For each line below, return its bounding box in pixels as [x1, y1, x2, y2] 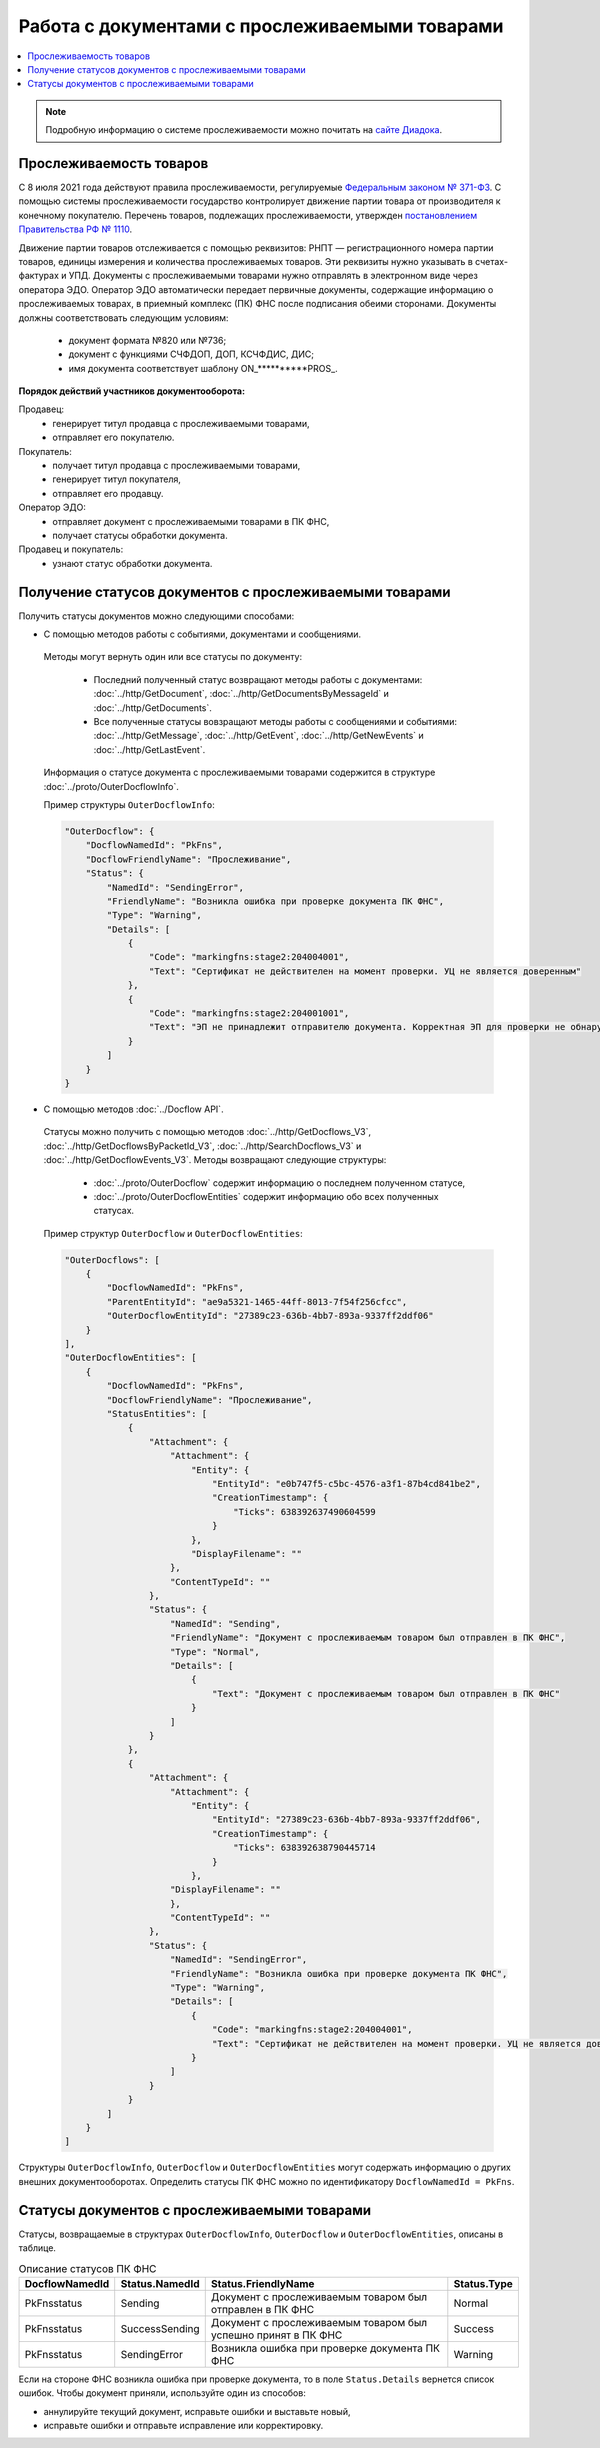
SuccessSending [120, 2321, 200, 2335]
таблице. [18, 2241, 57, 2254]
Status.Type [453, 2276, 514, 2290]
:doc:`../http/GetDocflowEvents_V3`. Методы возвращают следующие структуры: [43, 1154, 387, 1166]
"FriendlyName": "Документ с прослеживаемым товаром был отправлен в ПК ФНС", [170, 1632, 566, 1644]
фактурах [18, 270, 60, 282]
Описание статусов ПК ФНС [18, 2261, 157, 2275]
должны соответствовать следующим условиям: [18, 311, 229, 324]
